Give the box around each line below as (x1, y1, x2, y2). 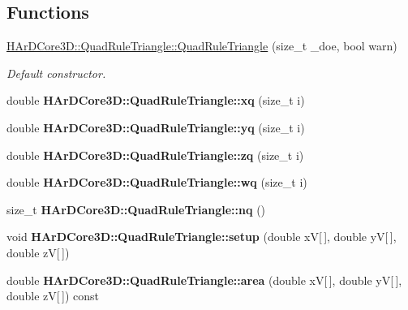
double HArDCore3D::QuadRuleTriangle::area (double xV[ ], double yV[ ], (6, 271, 402, 288)
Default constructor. (6, 64, 106, 81)
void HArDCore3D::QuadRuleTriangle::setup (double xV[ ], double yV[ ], (6, 228, 397, 245)
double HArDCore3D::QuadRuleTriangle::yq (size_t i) (6, 118, 305, 136)
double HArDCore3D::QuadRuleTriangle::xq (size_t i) (6, 92, 305, 109)
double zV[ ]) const (6, 287, 100, 304)
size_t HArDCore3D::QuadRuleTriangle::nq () (6, 200, 266, 217)
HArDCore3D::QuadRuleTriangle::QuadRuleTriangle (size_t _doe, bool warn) (6, 37, 397, 54)
